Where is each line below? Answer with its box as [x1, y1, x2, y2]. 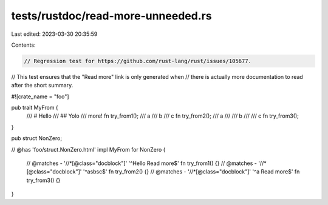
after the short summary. [11, 82, 73, 89]
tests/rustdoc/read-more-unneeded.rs [11, 9, 212, 22]
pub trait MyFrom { [11, 104, 59, 112]
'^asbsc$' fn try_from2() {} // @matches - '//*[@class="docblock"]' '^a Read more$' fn [83, 168, 300, 175]
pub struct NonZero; [11, 135, 63, 142]
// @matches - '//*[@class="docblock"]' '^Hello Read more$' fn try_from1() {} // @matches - [26, 160, 258, 167]
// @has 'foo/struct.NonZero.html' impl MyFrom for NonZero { [11, 146, 166, 153]
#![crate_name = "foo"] [11, 93, 69, 100]
